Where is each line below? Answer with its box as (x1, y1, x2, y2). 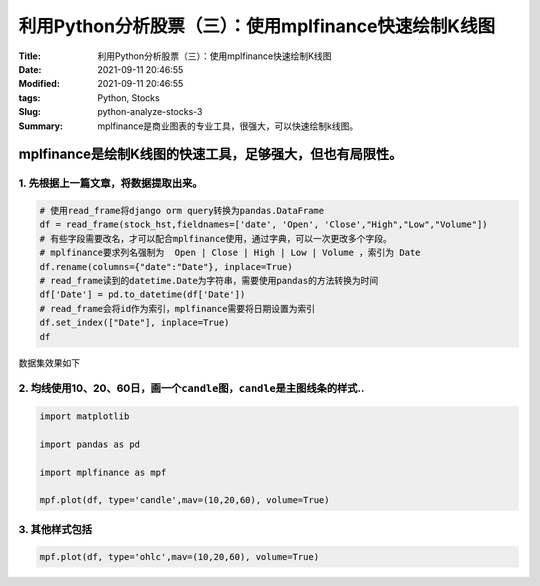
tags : (18, 91, 41, 104)
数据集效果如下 (18, 356, 80, 369)
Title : (18, 50, 42, 62)
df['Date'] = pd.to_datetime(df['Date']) (39, 289, 246, 300)
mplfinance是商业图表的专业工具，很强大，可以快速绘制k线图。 (97, 120, 359, 132)
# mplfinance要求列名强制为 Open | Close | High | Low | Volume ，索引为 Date (39, 247, 421, 259)
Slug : (18, 106, 42, 118)
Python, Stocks (97, 91, 160, 104)
